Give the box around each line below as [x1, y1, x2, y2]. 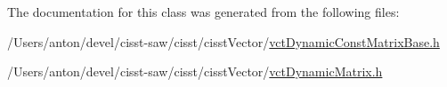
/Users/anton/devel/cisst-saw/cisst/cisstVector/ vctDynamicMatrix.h [7, 62, 383, 81]
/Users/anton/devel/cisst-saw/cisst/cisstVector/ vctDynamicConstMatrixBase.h [7, 32, 440, 51]
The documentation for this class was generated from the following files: [7, 3, 400, 20]
